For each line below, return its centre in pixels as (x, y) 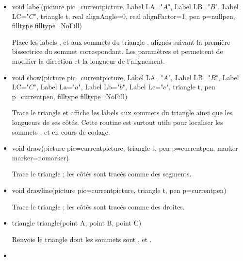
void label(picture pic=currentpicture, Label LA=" (87, 6)
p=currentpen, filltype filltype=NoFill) (70, 96)
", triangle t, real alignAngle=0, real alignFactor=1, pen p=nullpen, (134, 16)
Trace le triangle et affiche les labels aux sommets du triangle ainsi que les (122, 113)
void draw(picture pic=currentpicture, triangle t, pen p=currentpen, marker (125, 148)
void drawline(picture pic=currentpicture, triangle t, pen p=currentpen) (119, 190)
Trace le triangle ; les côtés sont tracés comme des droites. (98, 206)
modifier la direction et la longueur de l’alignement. (88, 61)
